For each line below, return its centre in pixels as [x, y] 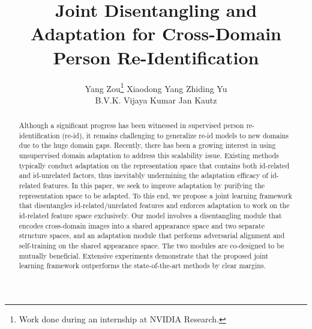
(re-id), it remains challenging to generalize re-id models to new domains [175, 135]
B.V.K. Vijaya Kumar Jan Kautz [156, 100]
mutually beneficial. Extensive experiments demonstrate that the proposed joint [144, 255]
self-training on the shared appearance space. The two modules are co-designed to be [151, 246]
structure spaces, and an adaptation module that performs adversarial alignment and [152, 235]
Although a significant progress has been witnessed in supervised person [131, 125]
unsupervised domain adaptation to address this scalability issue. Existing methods [149, 155]
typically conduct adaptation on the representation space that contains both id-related [154, 165]
